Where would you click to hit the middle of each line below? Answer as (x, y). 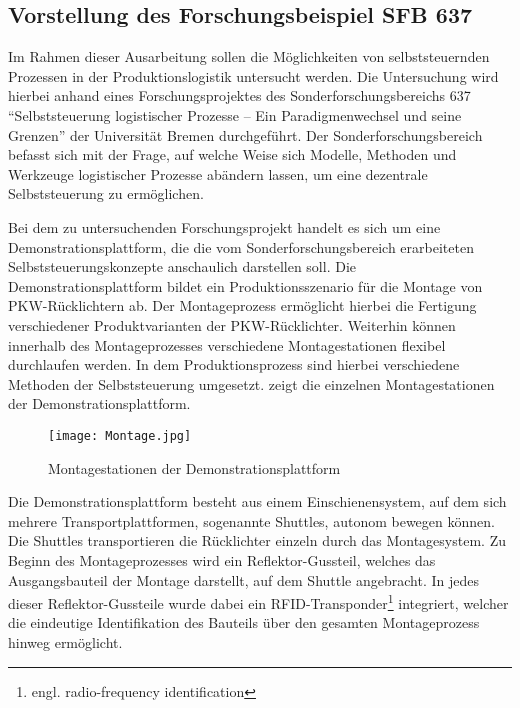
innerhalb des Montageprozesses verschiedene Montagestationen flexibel (227, 344)
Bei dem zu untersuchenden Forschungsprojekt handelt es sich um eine (224, 226)
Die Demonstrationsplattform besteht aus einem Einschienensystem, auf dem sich (257, 501)
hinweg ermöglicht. (65, 641)
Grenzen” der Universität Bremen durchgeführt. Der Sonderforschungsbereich (245, 134)
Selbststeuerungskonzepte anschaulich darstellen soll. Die (182, 266)
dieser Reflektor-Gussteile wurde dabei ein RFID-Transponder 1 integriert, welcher (258, 601)
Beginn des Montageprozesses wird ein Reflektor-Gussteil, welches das (222, 559)
